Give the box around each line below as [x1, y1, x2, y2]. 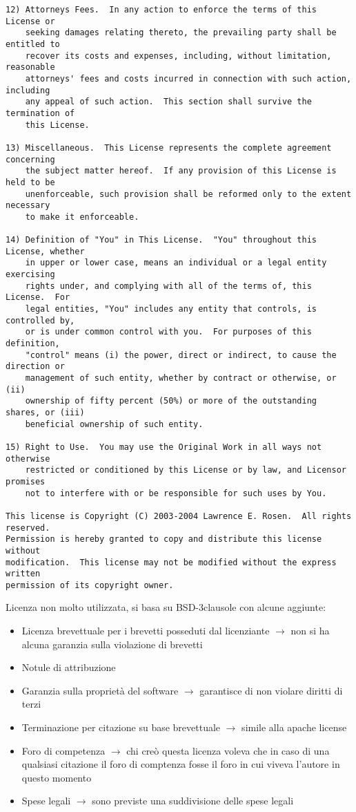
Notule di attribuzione [21, 660, 116, 674]
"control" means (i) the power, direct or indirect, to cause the [25, 350, 337, 360]
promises [6, 476, 46, 487]
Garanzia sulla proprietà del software [21, 683, 179, 697]
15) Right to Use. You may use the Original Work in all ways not [6, 442, 322, 452]
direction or [6, 361, 65, 372]
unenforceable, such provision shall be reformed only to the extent [25, 189, 352, 199]
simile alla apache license [241, 720, 347, 735]
